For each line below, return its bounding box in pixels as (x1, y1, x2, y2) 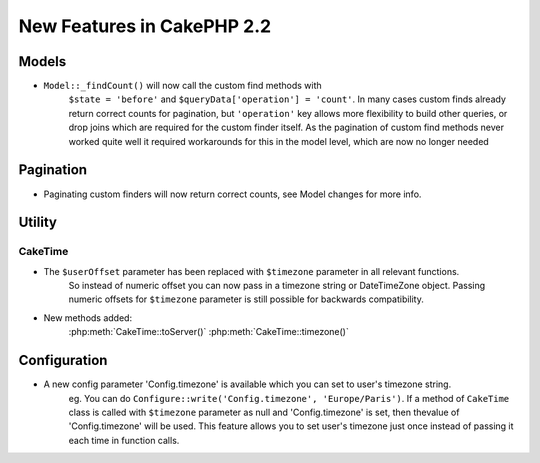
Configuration (18, 352, 108, 369)
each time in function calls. (68, 434, 180, 446)
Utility (18, 214, 57, 231)
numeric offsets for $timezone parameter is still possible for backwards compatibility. (68, 293, 425, 305)
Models (18, 53, 67, 70)
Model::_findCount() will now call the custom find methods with (43, 80, 322, 92)
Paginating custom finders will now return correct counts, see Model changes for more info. (43, 188, 422, 200)
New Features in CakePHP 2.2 (18, 15, 272, 37)
